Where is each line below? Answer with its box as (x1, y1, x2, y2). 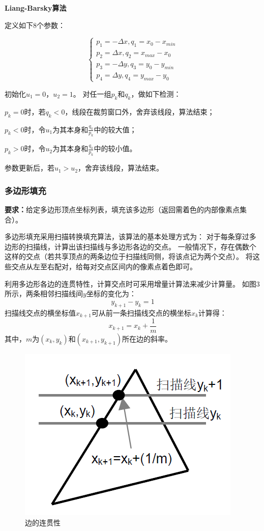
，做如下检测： (131, 88, 181, 99)
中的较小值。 (94, 143, 137, 154)
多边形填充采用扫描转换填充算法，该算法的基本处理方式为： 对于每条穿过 (5, 231, 249, 242)
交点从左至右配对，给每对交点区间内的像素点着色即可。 (11, 261, 197, 271)
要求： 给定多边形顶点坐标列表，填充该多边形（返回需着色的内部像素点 (5, 204, 240, 214)
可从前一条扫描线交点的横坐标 (91, 307, 191, 318)
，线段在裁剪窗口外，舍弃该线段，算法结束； (65, 106, 215, 117)
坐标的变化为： (86, 288, 136, 299)
